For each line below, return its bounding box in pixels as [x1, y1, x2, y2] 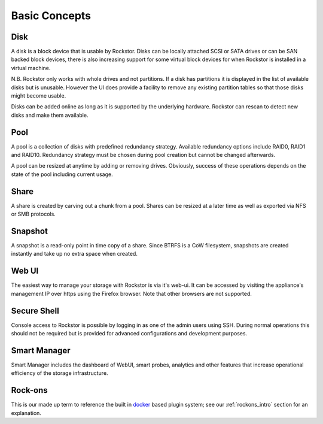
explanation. [11, 409, 42, 416]
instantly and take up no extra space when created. [11, 250, 138, 258]
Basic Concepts [11, 9, 92, 22]
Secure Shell [11, 305, 59, 316]
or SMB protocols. [11, 210, 56, 218]
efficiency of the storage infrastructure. [11, 370, 108, 377]
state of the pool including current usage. [11, 171, 113, 178]
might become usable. [11, 92, 66, 99]
